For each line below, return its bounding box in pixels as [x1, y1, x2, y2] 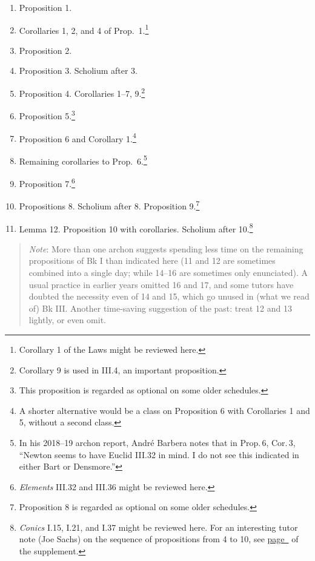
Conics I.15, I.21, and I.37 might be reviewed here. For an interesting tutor [19, 520, 298, 533]
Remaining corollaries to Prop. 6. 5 [19, 153, 147, 167]
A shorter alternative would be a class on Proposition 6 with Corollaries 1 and [19, 404, 310, 416]
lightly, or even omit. [28, 313, 107, 326]
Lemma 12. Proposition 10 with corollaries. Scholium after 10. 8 [19, 220, 253, 235]
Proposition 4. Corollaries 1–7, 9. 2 [19, 85, 145, 99]
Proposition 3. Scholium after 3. [19, 64, 138, 77]
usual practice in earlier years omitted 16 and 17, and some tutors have [28, 278, 294, 290]
